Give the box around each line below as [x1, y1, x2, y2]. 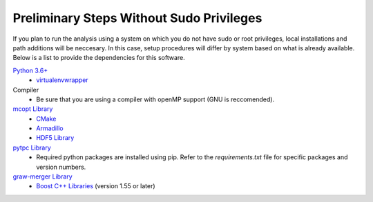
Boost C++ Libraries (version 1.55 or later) [36, 182, 155, 190]
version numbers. [36, 163, 86, 171]
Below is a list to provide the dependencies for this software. [12, 54, 186, 62]
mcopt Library [12, 105, 53, 113]
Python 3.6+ [12, 66, 48, 74]
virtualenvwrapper [36, 76, 89, 84]
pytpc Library [12, 143, 51, 152]
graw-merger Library [12, 172, 73, 181]
